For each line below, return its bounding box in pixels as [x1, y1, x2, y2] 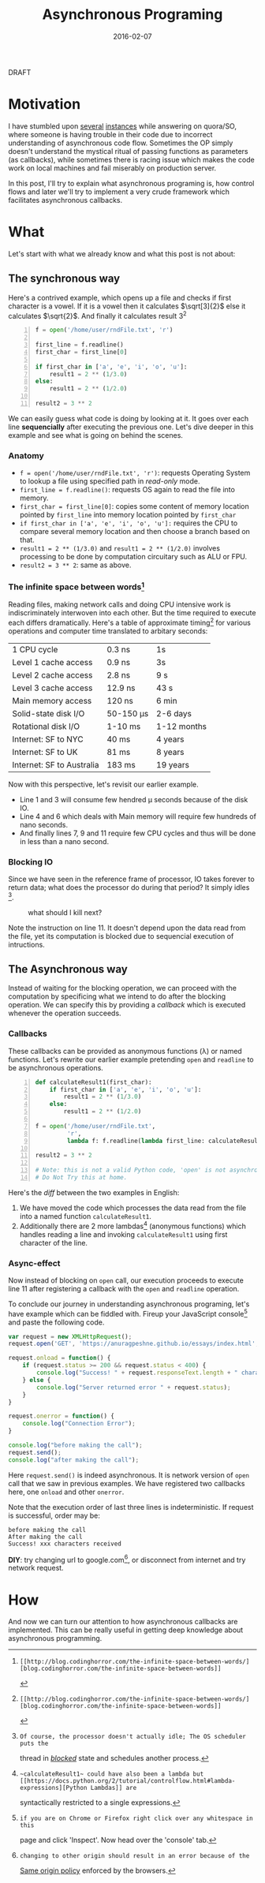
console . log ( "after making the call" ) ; [8, 1455, 140, 1464]
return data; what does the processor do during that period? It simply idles [8, 882, 250, 892]
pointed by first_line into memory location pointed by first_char [19, 510, 237, 520]
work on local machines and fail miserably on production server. [8, 163, 217, 173]
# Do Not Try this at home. [35, 1174, 128, 1182]
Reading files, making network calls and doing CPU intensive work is [8, 600, 231, 609]
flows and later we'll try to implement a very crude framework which [8, 187, 230, 196]
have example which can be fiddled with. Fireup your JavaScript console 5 [8, 1307, 248, 1318]
